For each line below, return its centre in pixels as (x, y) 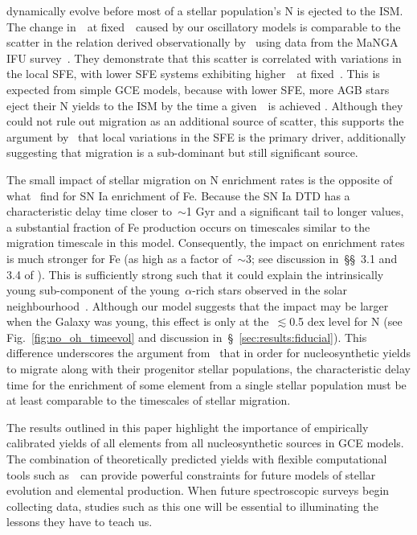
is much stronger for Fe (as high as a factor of (119, 258)
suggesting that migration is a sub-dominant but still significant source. (182, 152)
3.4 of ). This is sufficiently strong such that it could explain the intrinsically (195, 274)
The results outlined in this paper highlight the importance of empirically (188, 427)
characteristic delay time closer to (89, 211)
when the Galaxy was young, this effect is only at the (138, 321)
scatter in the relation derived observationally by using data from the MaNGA (202, 42)
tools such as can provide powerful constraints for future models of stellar (191, 474)
